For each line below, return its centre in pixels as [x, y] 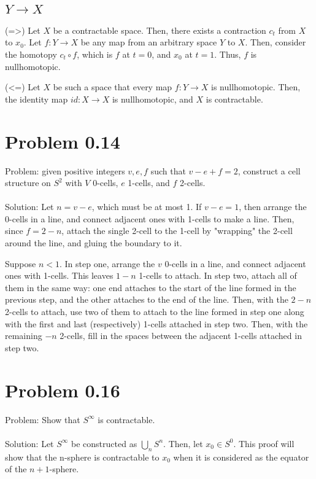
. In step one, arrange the [107, 263]
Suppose [21, 263]
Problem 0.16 [63, 390]
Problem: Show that [43, 419]
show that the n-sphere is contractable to [82, 457]
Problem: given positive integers [65, 170]
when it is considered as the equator [241, 457]
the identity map [37, 99]
